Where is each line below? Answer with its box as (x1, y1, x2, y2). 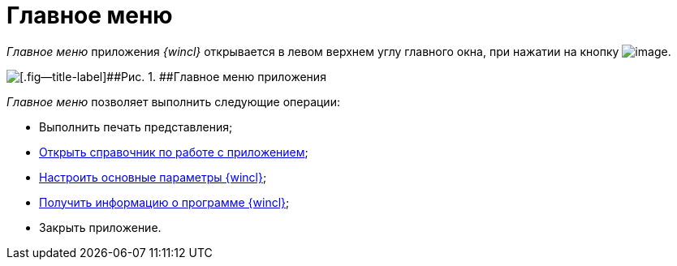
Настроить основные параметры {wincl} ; (39, 169, 267, 184)
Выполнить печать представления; (39, 119, 233, 134)
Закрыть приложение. (39, 220, 162, 234)
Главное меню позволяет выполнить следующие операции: (6, 94, 340, 109)
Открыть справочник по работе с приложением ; (39, 144, 308, 159)
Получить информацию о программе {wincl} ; (39, 195, 290, 209)
